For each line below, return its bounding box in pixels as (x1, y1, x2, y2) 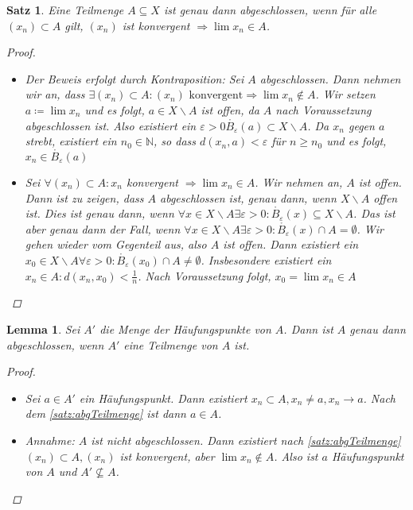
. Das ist (353, 205, 395, 222)
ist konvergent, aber (119, 447, 215, 464)
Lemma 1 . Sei (6, 320, 80, 337)
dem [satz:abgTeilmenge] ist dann (25, 405, 186, 422)
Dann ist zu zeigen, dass (25, 189, 144, 206)
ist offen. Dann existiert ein (223, 236, 359, 253)
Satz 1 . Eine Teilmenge (6, 2, 124, 17)
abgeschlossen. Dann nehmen (259, 70, 401, 87)
